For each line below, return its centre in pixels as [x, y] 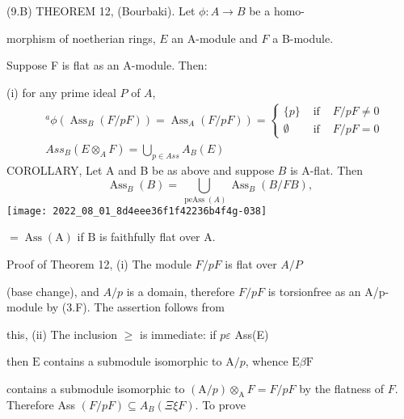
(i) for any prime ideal [61, 92]
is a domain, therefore [181, 291]
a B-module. [303, 38]
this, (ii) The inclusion [62, 334]
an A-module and [215, 38]
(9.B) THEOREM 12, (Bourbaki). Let [101, 11]
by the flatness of [341, 388]
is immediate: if [178, 334]
